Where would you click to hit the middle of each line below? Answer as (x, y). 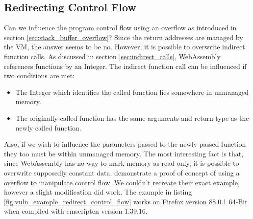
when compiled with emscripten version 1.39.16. (76, 211)
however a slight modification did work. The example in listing (98, 192)
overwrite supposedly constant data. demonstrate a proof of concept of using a (122, 172)
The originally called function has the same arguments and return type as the (132, 118)
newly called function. (48, 127)
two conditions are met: (39, 76)
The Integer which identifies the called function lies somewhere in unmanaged (132, 92)
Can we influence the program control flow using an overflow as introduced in (120, 28)
